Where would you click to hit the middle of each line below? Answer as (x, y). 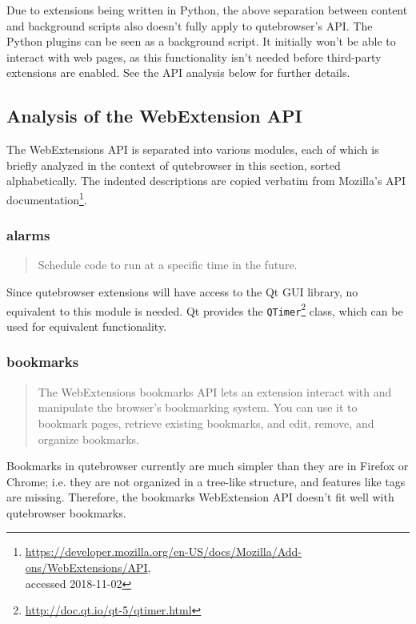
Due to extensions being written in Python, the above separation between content (207, 10)
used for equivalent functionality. (87, 326)
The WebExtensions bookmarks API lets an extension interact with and (215, 391)
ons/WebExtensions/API (86, 568)
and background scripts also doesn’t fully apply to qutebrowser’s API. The (190, 25)
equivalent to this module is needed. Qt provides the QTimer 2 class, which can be (205, 309)
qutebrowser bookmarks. (66, 512)
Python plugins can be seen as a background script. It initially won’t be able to (201, 41)
